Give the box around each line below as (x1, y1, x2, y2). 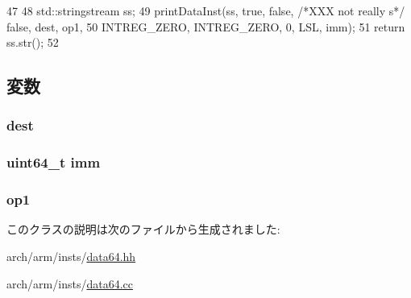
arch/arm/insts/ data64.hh (6, 248, 136, 265)
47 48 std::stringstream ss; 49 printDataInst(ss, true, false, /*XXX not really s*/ (6, 2, 405, 19)
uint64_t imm (6, 152, 101, 172)
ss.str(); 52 (6, 34, 59, 51)
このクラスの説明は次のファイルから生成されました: (6, 221, 280, 238)
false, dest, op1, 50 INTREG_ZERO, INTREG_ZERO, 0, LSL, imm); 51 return (6, 18, 405, 35)
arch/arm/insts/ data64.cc (6, 275, 133, 292)
